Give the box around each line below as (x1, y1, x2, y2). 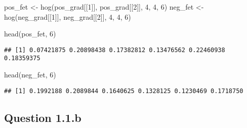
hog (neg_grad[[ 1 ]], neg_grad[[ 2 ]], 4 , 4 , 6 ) (4, 11, 131, 22)
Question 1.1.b (4, 109, 81, 125)
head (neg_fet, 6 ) (4, 69, 56, 80)
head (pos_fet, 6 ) (4, 28, 56, 39)
